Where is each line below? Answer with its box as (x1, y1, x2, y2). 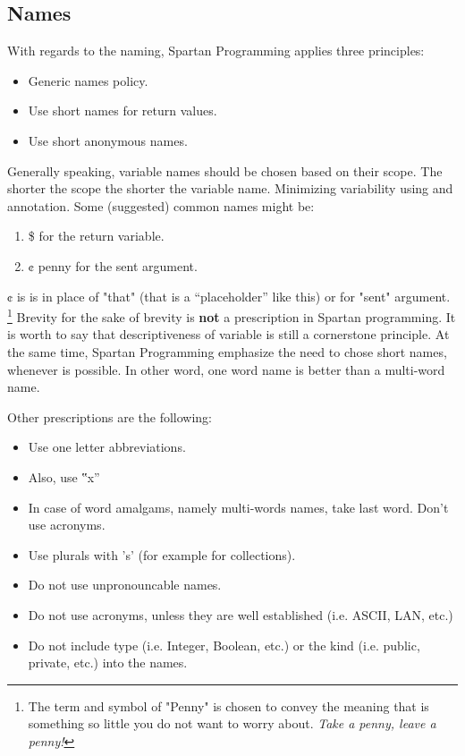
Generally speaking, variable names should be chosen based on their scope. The (7, 161, 443, 180)
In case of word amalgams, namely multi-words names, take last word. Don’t (28, 497, 449, 516)
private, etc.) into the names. (28, 653, 188, 672)
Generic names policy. (28, 71, 148, 89)
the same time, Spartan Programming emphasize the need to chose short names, (7, 342, 447, 361)
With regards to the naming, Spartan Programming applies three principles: (7, 41, 425, 60)
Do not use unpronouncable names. (28, 575, 222, 594)
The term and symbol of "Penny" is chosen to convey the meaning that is (28, 696, 429, 715)
